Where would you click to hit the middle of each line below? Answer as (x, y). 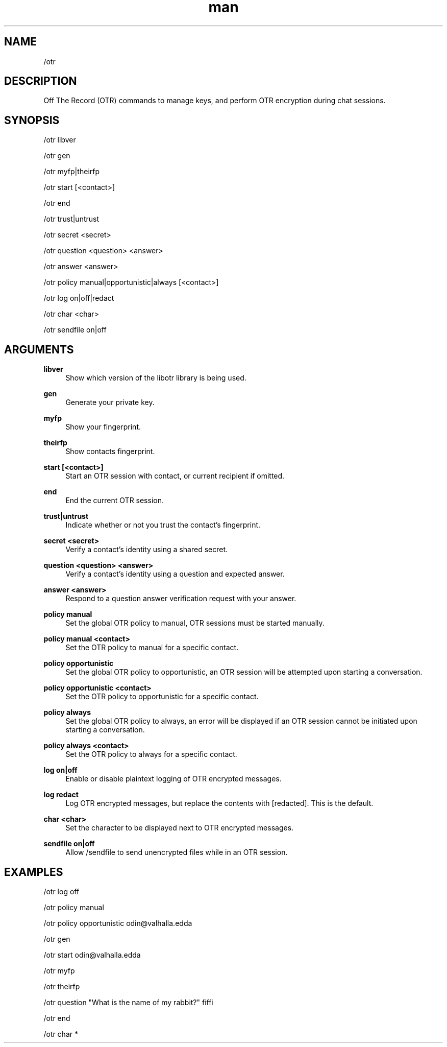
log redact (61, 795)
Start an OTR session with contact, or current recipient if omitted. (175, 476)
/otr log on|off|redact (79, 298)
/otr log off (61, 891)
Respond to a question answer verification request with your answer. (181, 599)
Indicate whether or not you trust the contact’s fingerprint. (163, 525)
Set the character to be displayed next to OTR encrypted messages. (180, 828)
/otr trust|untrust (71, 219)
